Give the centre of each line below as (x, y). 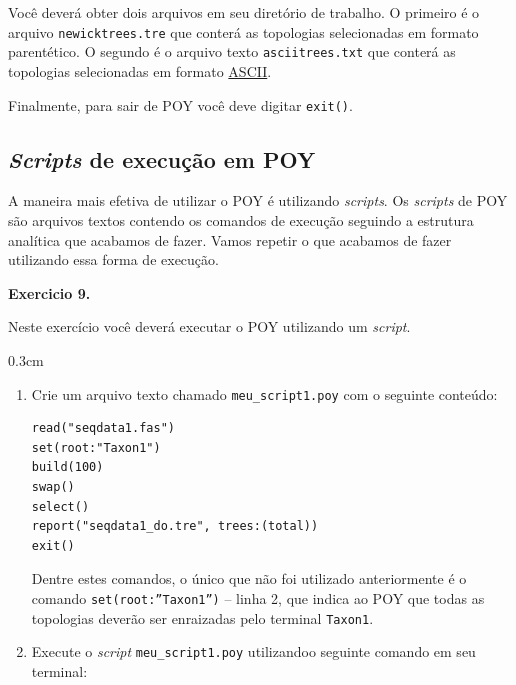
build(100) (67, 467)
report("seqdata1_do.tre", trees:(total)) (175, 526)
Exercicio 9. (49, 292)
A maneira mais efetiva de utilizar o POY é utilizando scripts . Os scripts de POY (258, 200)
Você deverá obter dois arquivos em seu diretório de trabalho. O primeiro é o (244, 12)
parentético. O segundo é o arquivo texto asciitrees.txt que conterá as (232, 51)
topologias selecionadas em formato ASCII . (140, 70)
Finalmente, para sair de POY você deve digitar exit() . (180, 104)
